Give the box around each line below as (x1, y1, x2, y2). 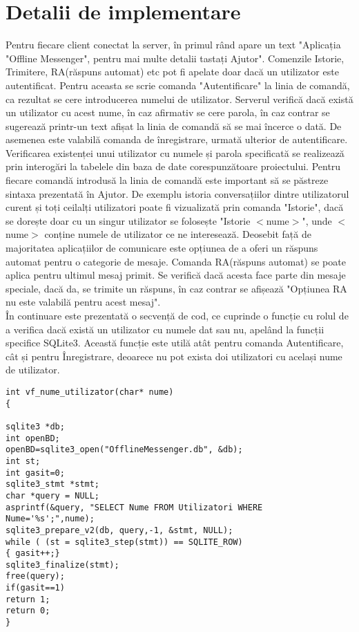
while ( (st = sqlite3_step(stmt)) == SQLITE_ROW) (6, 537, 243, 547)
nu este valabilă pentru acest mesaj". (6, 295, 161, 309)
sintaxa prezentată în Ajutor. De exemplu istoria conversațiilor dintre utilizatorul (6, 186, 349, 201)
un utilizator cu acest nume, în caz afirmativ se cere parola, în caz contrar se (6, 105, 330, 120)
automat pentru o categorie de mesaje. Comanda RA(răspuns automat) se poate (6, 254, 346, 268)
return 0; (6, 606, 50, 616)
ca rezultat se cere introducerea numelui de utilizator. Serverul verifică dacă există (6, 91, 353, 106)
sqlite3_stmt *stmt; (6, 479, 100, 490)
